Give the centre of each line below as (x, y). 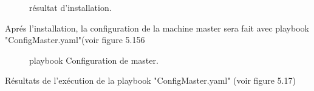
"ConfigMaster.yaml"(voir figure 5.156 (75, 40)
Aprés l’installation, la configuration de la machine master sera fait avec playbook (157, 28)
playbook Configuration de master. (94, 60)
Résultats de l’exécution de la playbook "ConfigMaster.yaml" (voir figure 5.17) (150, 80)
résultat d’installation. (70, 7)
